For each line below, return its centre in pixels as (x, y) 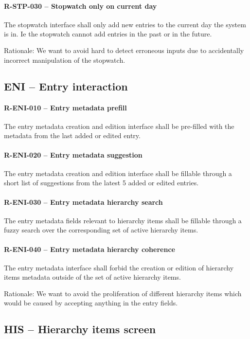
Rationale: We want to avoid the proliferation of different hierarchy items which (123, 293)
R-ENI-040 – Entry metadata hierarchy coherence (89, 249)
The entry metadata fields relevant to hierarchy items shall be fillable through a (123, 220)
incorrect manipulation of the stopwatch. (65, 60)
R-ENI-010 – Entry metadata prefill (65, 107)
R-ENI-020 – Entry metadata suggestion (73, 154)
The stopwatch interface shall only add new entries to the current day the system (125, 24)
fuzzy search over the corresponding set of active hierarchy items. (101, 230)
